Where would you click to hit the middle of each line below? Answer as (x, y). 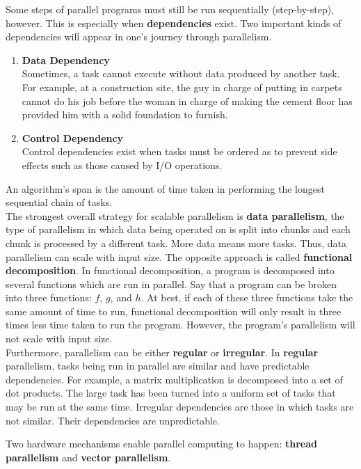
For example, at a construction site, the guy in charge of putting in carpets (182, 87)
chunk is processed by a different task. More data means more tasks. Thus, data (176, 243)
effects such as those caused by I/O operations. (122, 165)
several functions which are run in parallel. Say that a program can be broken (171, 284)
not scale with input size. (59, 339)
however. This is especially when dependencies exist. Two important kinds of (174, 23)
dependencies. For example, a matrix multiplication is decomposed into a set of (174, 379)
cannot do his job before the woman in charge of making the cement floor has (187, 101)
